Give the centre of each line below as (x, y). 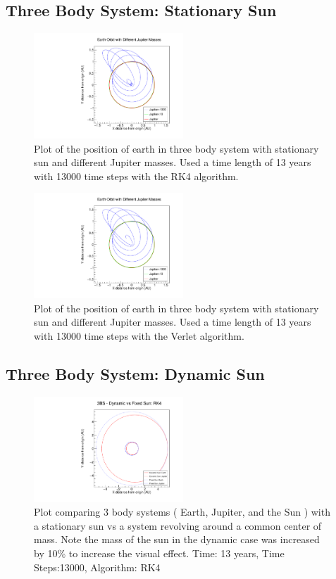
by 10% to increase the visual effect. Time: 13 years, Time (159, 553)
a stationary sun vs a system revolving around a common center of (178, 525)
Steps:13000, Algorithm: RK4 (97, 567)
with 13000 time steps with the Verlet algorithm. (139, 336)
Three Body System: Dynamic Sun (135, 374)
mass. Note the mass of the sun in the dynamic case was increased (177, 539)
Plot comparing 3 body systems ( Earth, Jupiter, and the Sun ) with (182, 512)
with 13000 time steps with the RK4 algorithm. (136, 176)
